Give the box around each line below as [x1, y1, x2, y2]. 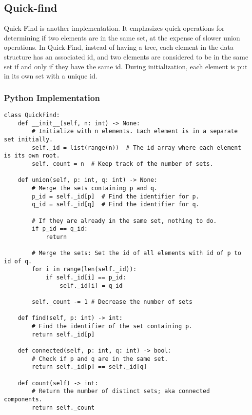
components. [4, 395, 42, 403]
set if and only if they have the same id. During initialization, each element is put [4, 61, 248, 71]
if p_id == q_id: [32, 225, 88, 233]
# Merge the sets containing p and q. [32, 184, 157, 192]
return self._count [32, 404, 95, 411]
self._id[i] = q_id [59, 282, 123, 289]
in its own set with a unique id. [4, 71, 97, 81]
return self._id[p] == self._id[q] [32, 363, 147, 371]
